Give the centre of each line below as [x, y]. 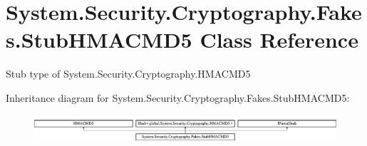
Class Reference [279, 40]
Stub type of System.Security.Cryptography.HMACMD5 [128, 74]
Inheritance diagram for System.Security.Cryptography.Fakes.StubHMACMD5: [178, 97]
